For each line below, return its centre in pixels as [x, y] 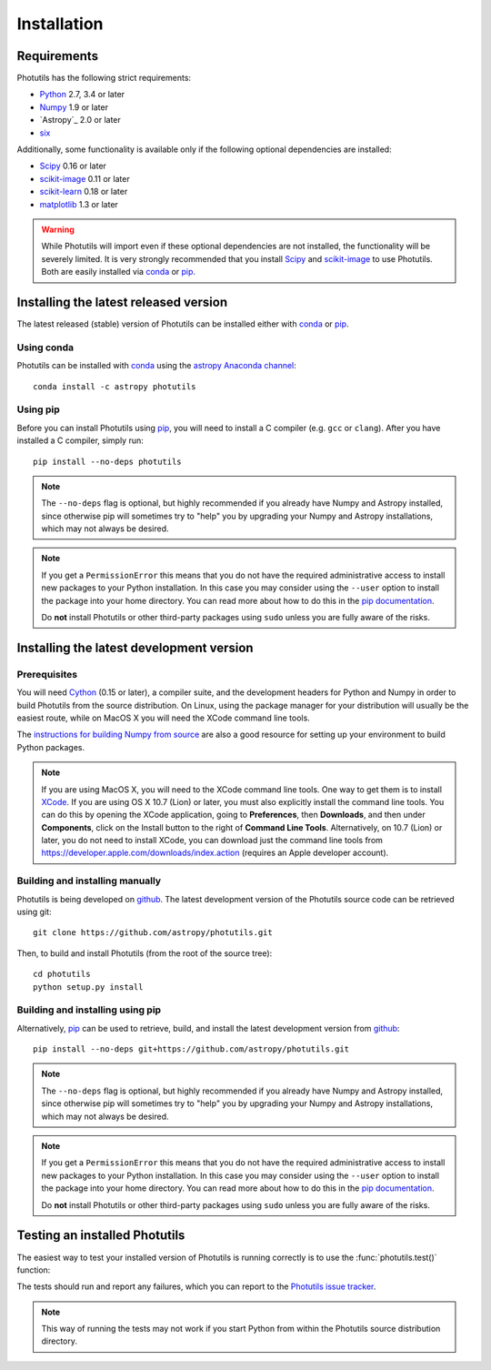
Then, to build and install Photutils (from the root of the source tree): [145, 953]
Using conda [45, 348]
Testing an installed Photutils [101, 1236]
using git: [34, 912]
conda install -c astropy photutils [115, 386]
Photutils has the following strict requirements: [104, 78]
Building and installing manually [89, 881]
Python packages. [51, 747]
